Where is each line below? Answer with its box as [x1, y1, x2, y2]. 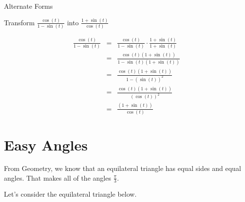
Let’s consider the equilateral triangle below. [4, 189, 137, 199]
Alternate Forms [4, 1, 53, 11]
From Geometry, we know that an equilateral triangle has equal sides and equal [4, 163, 241, 173]
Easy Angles [4, 135, 88, 155]
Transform [4, 17, 35, 27]
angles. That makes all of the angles [4, 172, 111, 183]
